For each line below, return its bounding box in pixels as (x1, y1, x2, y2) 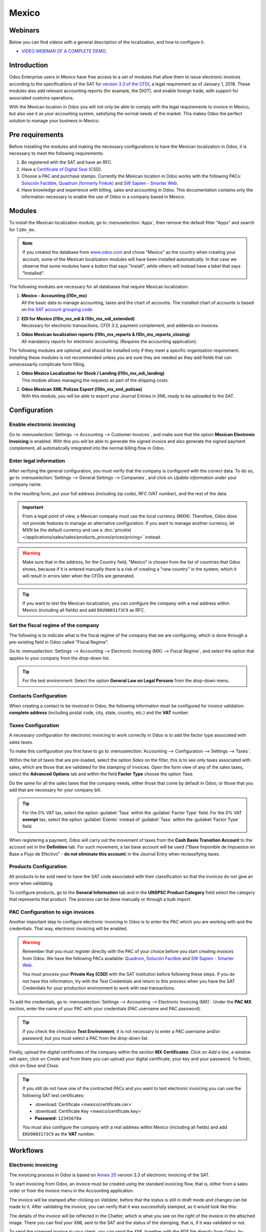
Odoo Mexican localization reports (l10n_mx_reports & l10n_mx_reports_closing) (21, 332, 190, 338)
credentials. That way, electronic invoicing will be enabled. (9, 925, 128, 931)
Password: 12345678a (34, 1115, 82, 1121)
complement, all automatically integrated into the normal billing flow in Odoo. (9, 445, 165, 451)
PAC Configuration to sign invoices (9, 908, 95, 915)
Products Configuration (9, 863, 67, 870)
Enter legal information (9, 457, 66, 464)
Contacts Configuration (9, 692, 67, 699)
